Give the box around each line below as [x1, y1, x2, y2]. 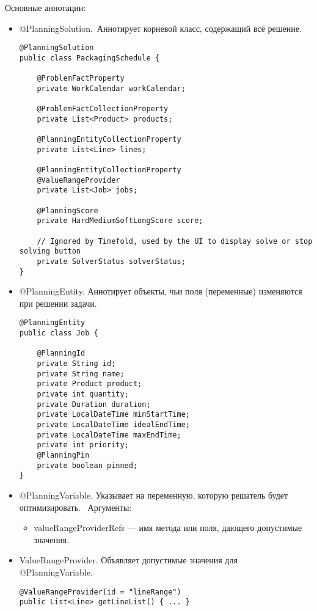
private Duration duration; [37, 400, 151, 409]
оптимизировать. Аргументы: [19, 500, 132, 513]
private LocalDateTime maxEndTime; [37, 430, 181, 439]
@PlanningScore [37, 206, 98, 215]
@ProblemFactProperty [37, 74, 125, 83]
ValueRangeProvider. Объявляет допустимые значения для [19, 554, 238, 566]
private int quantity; [37, 390, 129, 399]
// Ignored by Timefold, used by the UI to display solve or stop [37, 236, 313, 246]
